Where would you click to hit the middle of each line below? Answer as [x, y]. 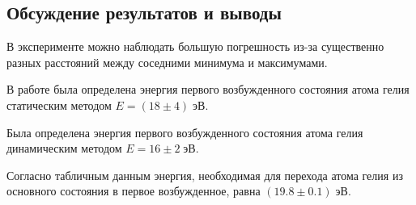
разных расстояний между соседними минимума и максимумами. [167, 62]
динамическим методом [64, 148]
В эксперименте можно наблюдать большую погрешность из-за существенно [195, 46]
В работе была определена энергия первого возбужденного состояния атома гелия [208, 89]
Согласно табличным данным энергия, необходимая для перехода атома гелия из [205, 175]
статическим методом [59, 105]
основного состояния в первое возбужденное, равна [134, 191]
